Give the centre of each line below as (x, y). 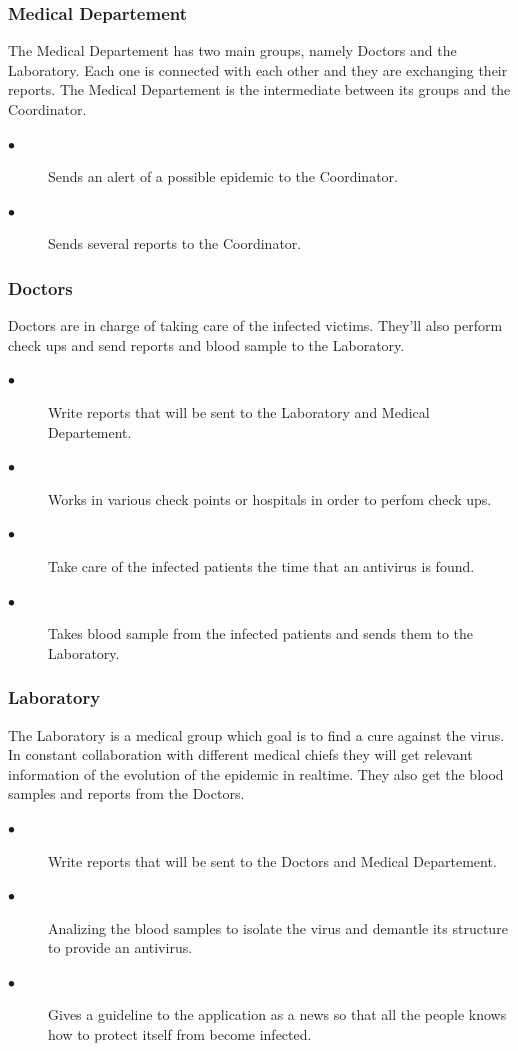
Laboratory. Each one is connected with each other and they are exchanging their (258, 69)
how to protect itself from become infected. (180, 1034)
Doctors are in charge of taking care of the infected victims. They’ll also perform (255, 325)
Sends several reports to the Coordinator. (175, 243)
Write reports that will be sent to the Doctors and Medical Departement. (272, 860)
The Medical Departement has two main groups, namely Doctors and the (232, 50)
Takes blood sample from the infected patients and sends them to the (261, 633)
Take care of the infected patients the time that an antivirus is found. (261, 565)
